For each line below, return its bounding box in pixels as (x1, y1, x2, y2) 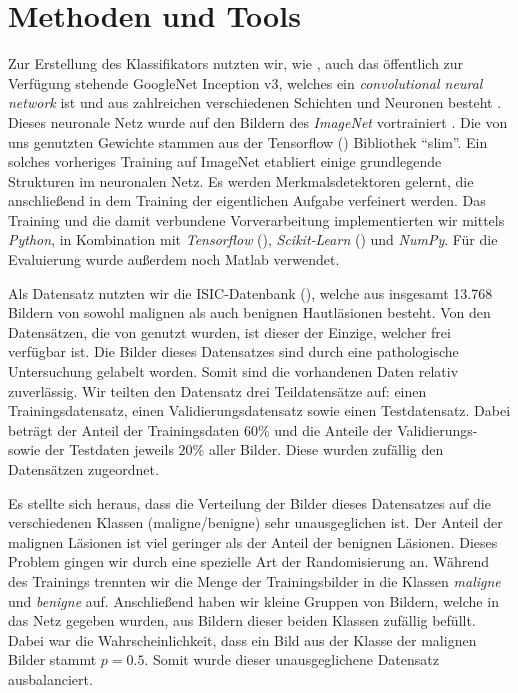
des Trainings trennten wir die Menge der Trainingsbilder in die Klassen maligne (8, 570, 501, 591)
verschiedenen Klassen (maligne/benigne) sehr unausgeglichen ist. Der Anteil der (8, 512, 503, 533)
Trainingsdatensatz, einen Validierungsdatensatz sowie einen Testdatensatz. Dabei (8, 400, 511, 421)
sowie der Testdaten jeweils (8, 439, 174, 460)
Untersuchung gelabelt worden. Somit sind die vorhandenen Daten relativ (8, 361, 459, 382)
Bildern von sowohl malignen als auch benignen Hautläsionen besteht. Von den (8, 302, 491, 323)
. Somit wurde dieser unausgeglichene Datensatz (144, 649, 439, 670)
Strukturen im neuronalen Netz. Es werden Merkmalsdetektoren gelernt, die (8, 170, 474, 191)
